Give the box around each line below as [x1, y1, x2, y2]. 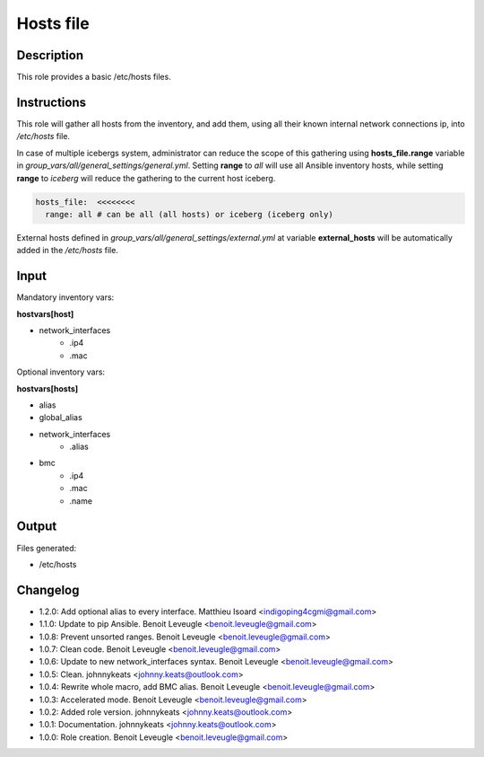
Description [16, 48, 84, 63]
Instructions [16, 94, 87, 110]
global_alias [39, 412, 82, 423]
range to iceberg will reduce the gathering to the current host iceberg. [16, 172, 276, 183]
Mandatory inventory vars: [16, 292, 115, 303]
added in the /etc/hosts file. [16, 245, 118, 256]
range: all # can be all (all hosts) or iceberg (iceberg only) [45, 209, 333, 219]
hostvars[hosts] [16, 383, 79, 394]
